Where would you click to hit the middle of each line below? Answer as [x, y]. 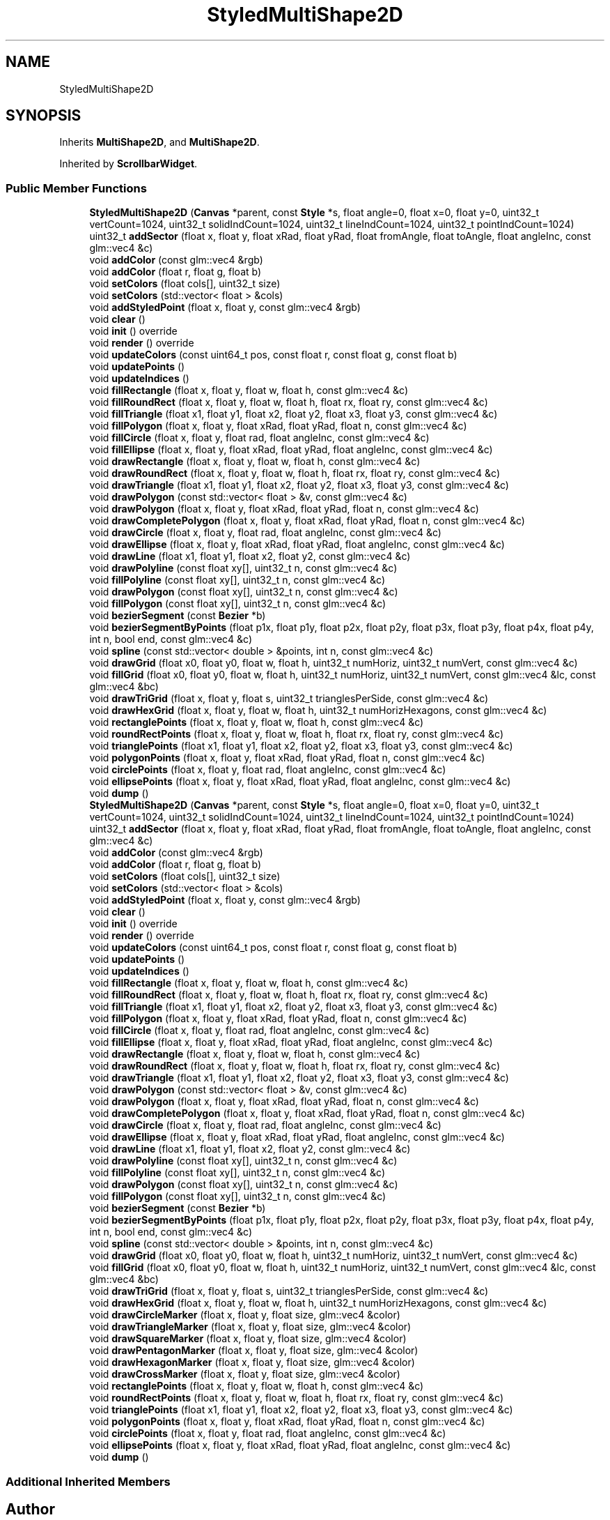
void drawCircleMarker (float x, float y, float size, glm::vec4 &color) [245, 1315]
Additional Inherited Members [88, 1481]
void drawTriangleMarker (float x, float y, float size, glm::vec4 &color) [250, 1327]
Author [30, 1509]
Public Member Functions [76, 188]
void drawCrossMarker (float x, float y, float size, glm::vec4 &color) [245, 1374]
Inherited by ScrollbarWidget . [128, 164]
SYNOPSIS [44, 116]
